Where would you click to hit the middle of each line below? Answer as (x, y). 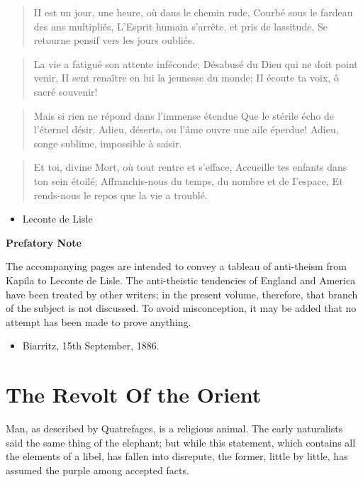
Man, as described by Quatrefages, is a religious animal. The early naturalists (174, 428)
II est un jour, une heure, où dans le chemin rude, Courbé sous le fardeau (193, 12)
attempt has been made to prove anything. (99, 321)
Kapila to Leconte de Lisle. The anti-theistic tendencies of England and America (181, 280)
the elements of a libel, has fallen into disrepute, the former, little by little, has (177, 456)
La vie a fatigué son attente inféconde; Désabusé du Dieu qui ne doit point (196, 63)
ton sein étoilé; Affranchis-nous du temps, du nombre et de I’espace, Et (188, 180)
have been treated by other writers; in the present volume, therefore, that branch (182, 294)
